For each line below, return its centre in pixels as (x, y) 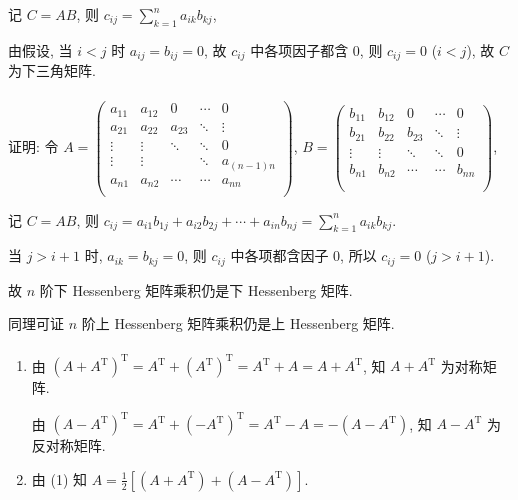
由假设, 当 (40, 49)
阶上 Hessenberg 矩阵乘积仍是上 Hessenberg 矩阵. (238, 323)
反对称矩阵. (68, 445)
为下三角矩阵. (52, 70)
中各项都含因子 (279, 255)
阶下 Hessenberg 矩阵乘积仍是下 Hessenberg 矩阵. (196, 289)
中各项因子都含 (299, 49)
